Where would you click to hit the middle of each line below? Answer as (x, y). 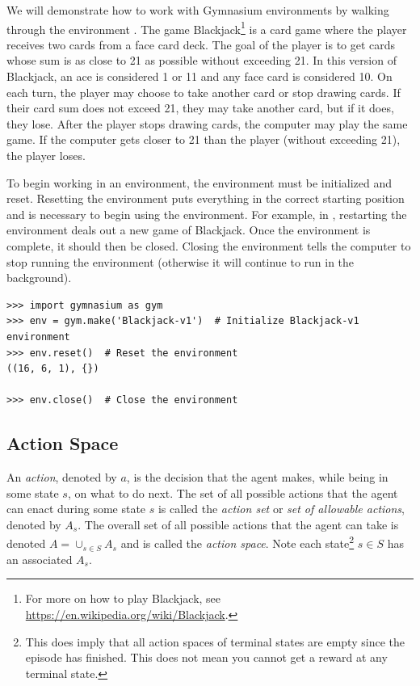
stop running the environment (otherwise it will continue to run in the (181, 261)
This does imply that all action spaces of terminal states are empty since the (215, 641)
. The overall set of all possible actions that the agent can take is (238, 524)
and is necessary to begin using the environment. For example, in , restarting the (207, 214)
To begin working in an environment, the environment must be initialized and (199, 182)
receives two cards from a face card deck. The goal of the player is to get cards (201, 44)
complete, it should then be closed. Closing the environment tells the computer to (209, 245)
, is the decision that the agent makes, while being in (257, 477)
